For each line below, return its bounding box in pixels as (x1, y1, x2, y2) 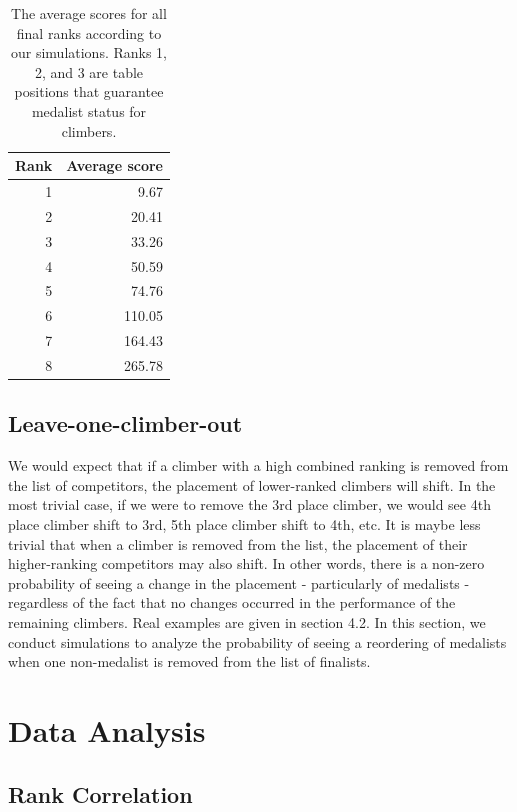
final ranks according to (16, 22, 162, 43)
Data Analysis (8, 709, 206, 750)
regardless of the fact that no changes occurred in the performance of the (8, 592, 456, 613)
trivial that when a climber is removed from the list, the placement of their (8, 533, 468, 554)
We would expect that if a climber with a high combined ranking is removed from (8, 455, 509, 476)
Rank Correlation (8, 778, 193, 809)
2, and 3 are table (34, 61, 144, 82)
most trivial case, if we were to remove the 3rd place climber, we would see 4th (8, 494, 491, 515)
